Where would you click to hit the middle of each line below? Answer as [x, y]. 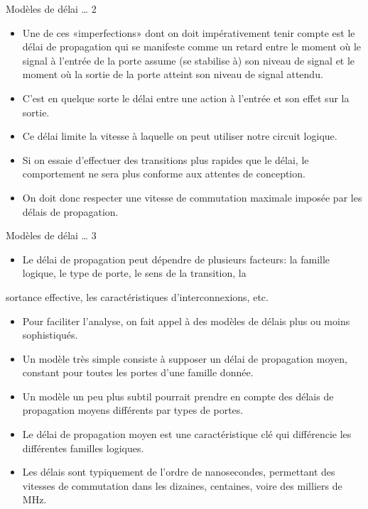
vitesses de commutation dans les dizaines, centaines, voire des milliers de [182, 485]
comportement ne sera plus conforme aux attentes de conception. [164, 174]
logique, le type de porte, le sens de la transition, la [134, 273]
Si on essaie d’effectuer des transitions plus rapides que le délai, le [166, 159]
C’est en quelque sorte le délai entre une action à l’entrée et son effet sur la [186, 98]
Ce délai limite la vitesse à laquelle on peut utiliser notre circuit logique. [180, 136]
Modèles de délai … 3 [51, 235]
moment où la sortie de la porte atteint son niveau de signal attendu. [173, 74]
